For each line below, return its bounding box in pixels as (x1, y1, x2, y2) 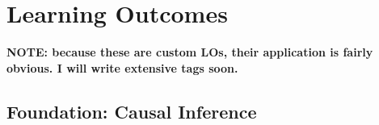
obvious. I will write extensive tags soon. (6, 59, 238, 76)
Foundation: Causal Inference (6, 98, 257, 123)
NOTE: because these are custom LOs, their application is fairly (6, 44, 373, 60)
